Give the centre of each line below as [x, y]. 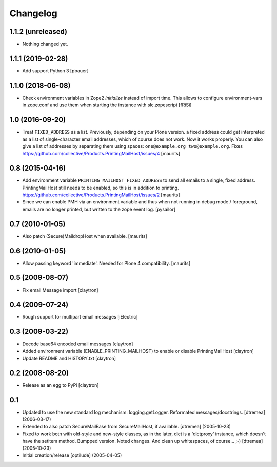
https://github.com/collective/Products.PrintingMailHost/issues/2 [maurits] [101, 195]
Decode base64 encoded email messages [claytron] [78, 344]
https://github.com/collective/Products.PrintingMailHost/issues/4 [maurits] [101, 154]
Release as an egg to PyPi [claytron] [61, 385]
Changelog [33, 13]
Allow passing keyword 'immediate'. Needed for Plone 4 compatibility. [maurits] [106, 263]
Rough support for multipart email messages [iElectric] [80, 317]
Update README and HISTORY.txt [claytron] [69, 358]
